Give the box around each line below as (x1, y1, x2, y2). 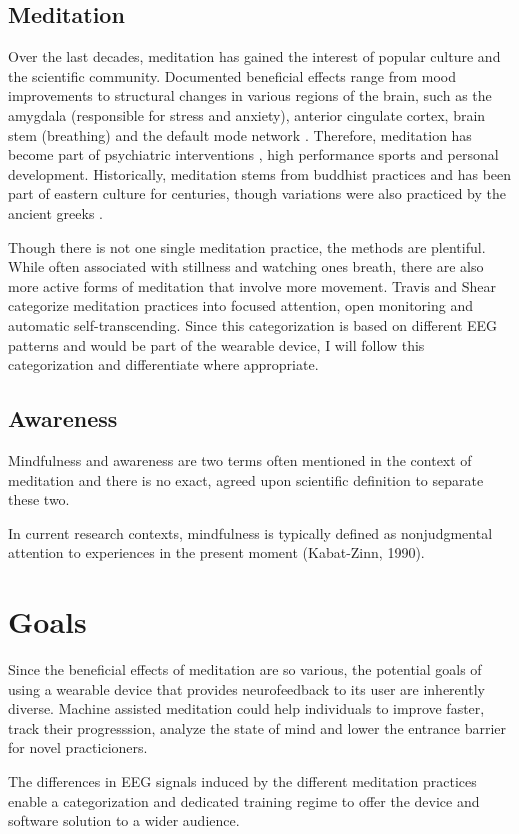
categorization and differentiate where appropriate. (8, 354, 319, 375)
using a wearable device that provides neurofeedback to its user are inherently (8, 678, 485, 699)
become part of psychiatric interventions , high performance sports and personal (8, 144, 499, 165)
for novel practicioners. (8, 737, 148, 758)
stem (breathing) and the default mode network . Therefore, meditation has (8, 124, 472, 145)
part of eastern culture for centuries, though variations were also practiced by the (8, 183, 507, 204)
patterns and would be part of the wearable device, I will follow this (8, 334, 425, 355)
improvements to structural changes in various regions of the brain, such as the (8, 85, 492, 106)
